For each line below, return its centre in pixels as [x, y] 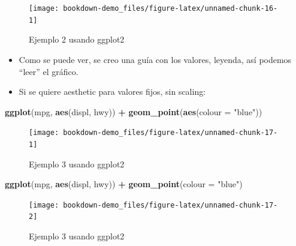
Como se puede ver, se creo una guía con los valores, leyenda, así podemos [155, 59]
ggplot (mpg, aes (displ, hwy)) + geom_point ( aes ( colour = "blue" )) [134, 111]
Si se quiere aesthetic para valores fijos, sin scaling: [112, 91]
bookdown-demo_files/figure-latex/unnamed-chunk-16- [170, 8]
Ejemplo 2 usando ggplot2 [77, 39]
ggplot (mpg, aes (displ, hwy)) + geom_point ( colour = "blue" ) [124, 184]
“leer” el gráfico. [49, 71]
